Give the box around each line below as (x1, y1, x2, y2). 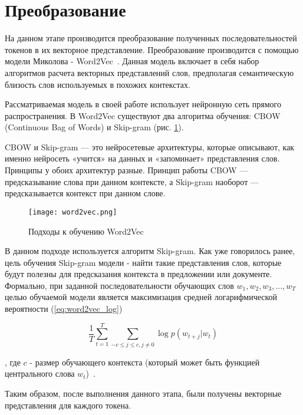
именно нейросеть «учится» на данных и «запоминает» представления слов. (5, 152, 280, 164)
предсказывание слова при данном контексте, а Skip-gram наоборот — (5, 175, 259, 187)
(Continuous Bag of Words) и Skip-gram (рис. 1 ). (5, 121, 184, 133)
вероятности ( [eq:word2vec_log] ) (5, 302, 123, 315)
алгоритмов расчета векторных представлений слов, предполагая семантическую (5, 66, 294, 78)
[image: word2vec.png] (28, 207, 117, 216)
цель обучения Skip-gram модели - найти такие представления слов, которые (5, 256, 282, 268)
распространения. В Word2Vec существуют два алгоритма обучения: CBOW (5, 109, 281, 121)
